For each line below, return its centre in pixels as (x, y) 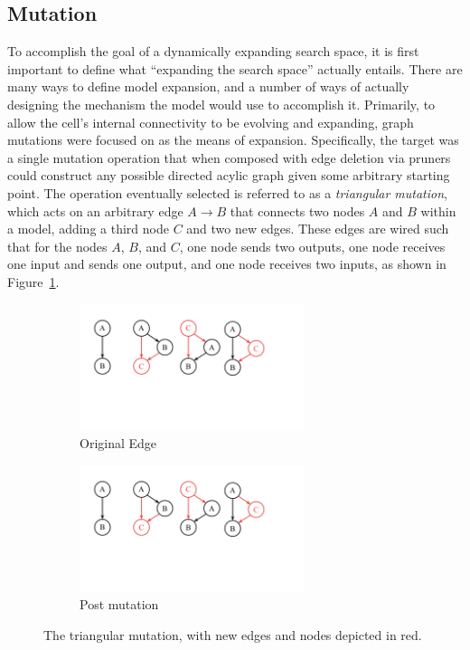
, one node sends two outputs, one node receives (312, 246)
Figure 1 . (33, 281)
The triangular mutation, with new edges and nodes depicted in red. (233, 634)
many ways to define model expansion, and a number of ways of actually (208, 86)
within (438, 210)
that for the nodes (57, 246)
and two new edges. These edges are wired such (318, 229)
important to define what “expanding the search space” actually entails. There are (235, 68)
